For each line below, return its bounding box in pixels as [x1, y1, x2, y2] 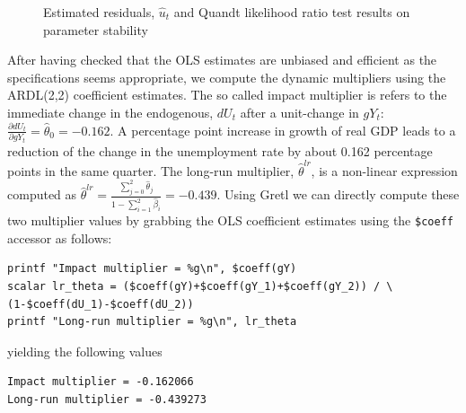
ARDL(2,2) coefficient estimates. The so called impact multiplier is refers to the [7, 85, 447, 104]
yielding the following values [7, 341, 163, 360]
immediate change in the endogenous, [7, 102, 214, 121]
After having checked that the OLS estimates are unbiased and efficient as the [7, 50, 437, 69]
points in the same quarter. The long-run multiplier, [7, 161, 295, 180]
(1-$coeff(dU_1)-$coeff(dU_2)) [7, 297, 194, 311]
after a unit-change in [240, 102, 359, 121]
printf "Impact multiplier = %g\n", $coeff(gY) [7, 262, 297, 276]
